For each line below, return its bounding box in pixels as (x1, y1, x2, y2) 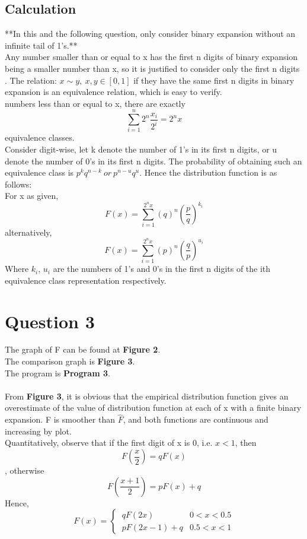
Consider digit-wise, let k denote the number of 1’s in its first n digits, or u (5, 143, 277, 156)
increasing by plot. (5, 424, 72, 437)
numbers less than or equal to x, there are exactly (5, 97, 186, 109)
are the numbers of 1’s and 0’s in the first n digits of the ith (53, 262, 271, 275)
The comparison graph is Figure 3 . (5, 355, 135, 367)
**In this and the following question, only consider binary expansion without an (5, 27, 296, 40)
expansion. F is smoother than (5, 413, 115, 426)
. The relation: (5, 74, 57, 86)
